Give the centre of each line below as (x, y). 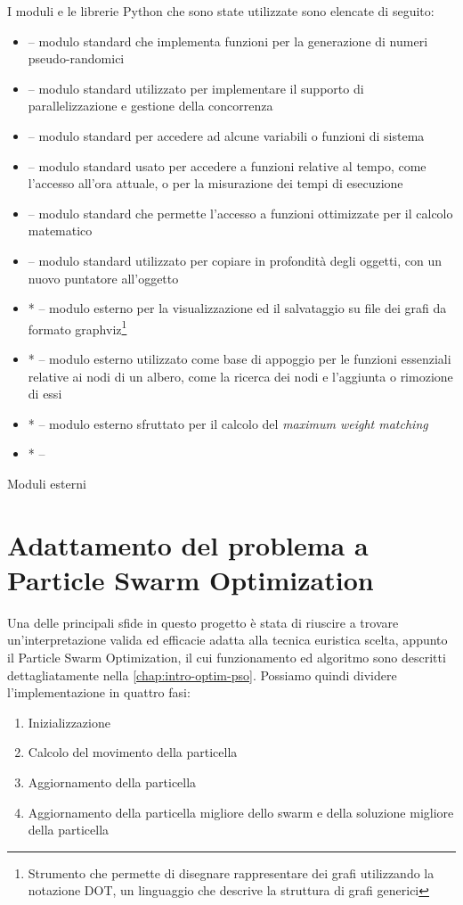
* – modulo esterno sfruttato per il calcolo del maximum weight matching (228, 423)
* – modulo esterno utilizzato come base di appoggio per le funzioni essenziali (240, 358)
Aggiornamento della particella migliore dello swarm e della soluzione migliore (241, 812)
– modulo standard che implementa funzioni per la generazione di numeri (228, 41)
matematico (60, 230)
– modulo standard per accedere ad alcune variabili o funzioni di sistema (226, 135)
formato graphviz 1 (77, 327)
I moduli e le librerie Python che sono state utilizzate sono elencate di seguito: (221, 11)
